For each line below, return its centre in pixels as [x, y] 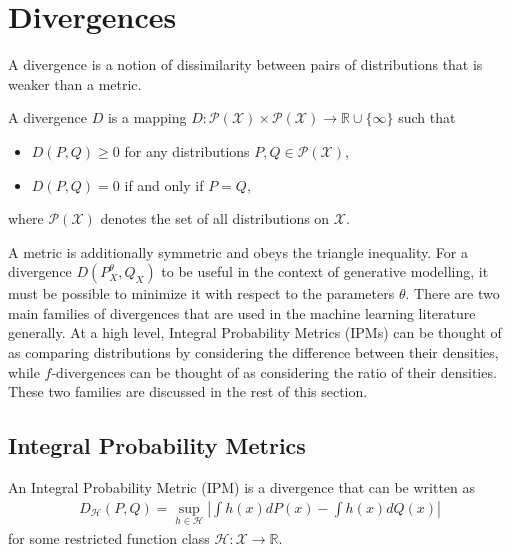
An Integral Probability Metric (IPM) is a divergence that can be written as [242, 487]
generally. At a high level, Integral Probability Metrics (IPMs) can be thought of [255, 332]
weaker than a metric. [75, 83]
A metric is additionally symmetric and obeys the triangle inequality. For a [238, 251]
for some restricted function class [109, 537]
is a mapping [147, 117]
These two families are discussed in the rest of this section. [188, 391]
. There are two [452, 293]
